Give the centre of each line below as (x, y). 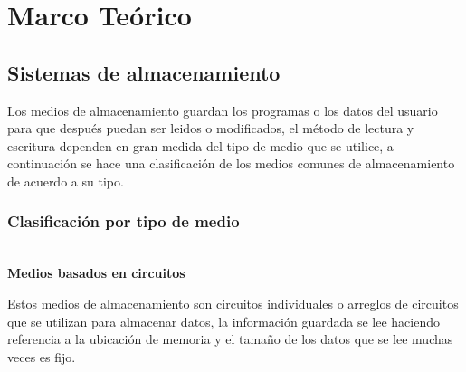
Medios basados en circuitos (96, 273)
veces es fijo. (42, 356)
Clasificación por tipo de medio (124, 221)
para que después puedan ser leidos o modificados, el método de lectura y (211, 128)
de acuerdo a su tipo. (66, 181)
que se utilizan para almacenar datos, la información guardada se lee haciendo (223, 321)
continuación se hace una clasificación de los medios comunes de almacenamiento (231, 163)
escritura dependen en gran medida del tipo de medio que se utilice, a (200, 145)
